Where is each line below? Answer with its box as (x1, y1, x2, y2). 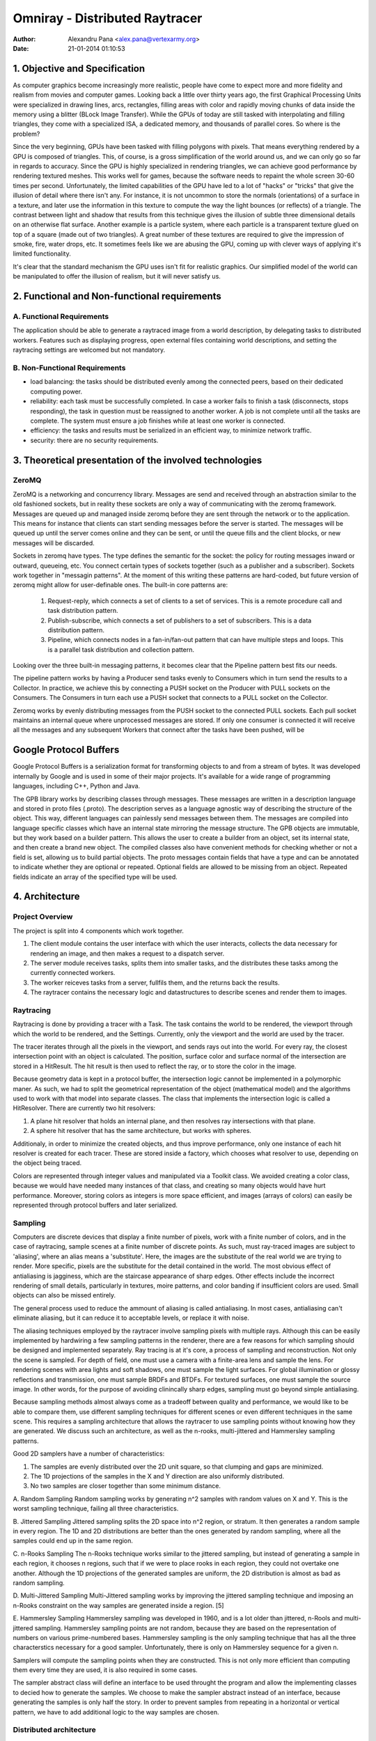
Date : (13, 44, 29, 52)
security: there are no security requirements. (30, 436, 159, 444)
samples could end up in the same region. (13, 1536, 134, 1545)
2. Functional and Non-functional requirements (13, 290, 222, 302)
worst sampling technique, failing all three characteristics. (13, 1504, 179, 1513)
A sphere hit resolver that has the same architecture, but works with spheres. (30, 1127, 252, 1135)
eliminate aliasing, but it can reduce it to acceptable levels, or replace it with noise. (13, 1313, 250, 1322)
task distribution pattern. (47, 607, 118, 615)
